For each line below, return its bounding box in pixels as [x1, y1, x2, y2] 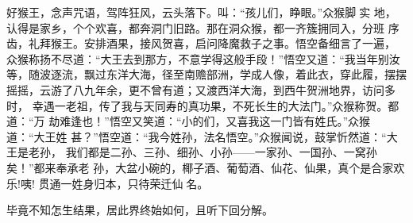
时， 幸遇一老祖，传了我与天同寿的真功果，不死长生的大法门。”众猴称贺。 [6, 97, 388, 113]
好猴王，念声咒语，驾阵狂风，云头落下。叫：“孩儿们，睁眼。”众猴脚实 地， [6, 4, 396, 20]
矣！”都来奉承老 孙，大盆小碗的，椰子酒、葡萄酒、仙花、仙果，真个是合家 [6, 159, 394, 175]
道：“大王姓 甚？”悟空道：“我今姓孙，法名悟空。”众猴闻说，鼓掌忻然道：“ [6, 128, 387, 144]
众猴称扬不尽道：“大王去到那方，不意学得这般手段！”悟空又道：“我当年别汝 [6, 50, 400, 67]
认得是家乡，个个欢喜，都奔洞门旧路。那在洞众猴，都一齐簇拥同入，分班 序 [6, 19, 399, 36]
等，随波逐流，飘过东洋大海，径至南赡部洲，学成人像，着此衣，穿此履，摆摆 [6, 66, 407, 83]
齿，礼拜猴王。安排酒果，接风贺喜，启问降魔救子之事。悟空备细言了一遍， [6, 35, 396, 52]
